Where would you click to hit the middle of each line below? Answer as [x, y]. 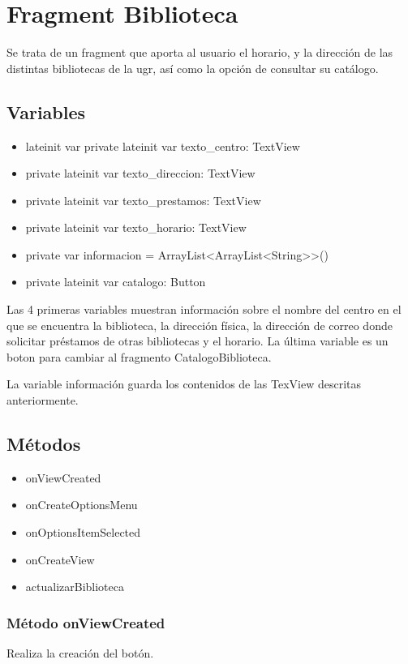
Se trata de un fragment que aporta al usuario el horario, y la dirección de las [200, 52]
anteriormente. [43, 400]
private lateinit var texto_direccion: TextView [140, 173]
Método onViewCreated [86, 622]
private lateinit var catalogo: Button [116, 282]
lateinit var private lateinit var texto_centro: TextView [163, 146]
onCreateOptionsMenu [82, 505]
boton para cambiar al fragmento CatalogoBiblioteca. [139, 356]
